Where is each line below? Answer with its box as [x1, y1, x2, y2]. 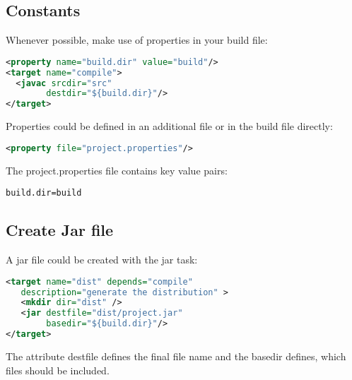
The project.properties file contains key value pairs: [6, 162, 228, 177]
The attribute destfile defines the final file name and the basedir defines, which [6, 348, 346, 363]
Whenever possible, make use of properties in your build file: [6, 32, 268, 47]
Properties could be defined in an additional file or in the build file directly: [6, 119, 333, 133]
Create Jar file [6, 219, 114, 241]
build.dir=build [6, 188, 82, 198]
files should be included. [6, 362, 110, 377]
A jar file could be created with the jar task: [6, 252, 198, 267]
